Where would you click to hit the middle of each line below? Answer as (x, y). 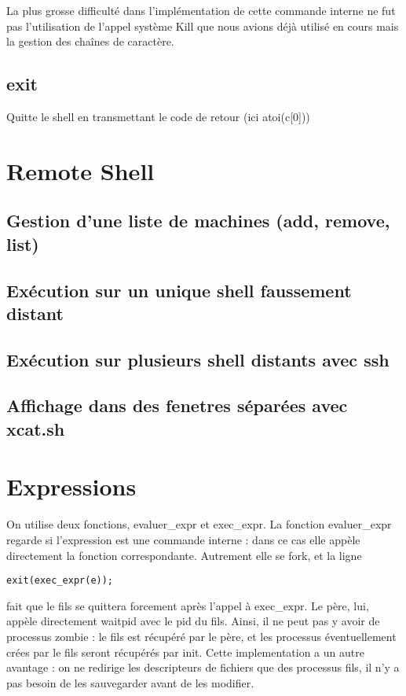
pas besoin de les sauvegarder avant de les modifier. (130, 682)
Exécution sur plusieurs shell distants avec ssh (198, 359)
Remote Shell (80, 170)
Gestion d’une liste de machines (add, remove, (198, 221)
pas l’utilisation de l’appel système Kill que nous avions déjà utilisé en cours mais (203, 26)
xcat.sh (36, 428)
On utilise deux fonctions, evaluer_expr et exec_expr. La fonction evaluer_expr (199, 524)
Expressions (71, 486)
